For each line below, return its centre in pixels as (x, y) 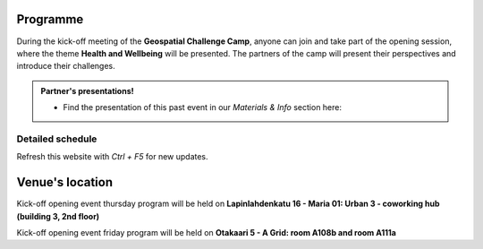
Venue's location (65, 182)
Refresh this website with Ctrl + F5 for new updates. (113, 157)
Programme (50, 19)
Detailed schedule (57, 139)
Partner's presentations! (87, 90)
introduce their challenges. (66, 66)
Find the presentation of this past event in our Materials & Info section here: (203, 107)
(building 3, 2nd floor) (58, 216)
